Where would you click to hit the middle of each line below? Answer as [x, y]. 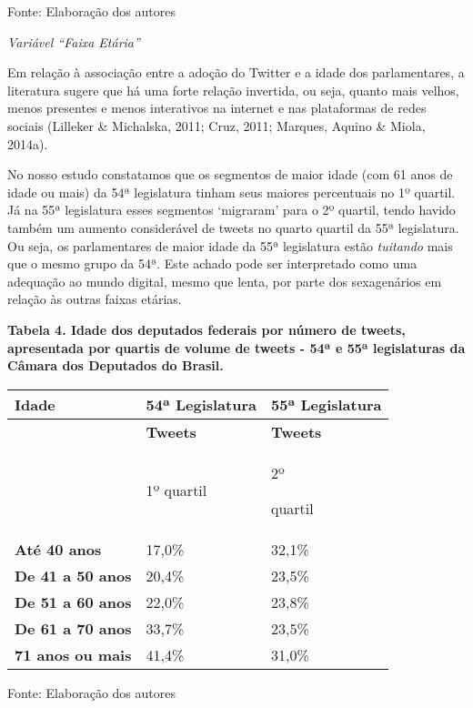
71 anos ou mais [73, 654]
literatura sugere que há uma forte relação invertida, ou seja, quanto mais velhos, [233, 90]
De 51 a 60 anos [73, 602]
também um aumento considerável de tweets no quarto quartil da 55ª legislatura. [233, 227]
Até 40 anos [58, 549]
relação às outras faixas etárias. [95, 299]
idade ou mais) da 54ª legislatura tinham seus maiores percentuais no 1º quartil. [231, 192]
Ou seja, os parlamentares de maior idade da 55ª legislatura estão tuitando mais [230, 245]
